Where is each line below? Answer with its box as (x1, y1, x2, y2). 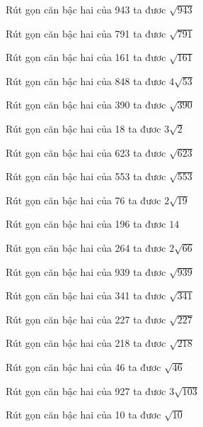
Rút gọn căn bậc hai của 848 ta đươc (6, 73, 166, 88)
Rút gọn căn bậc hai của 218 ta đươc (6, 335, 166, 350)
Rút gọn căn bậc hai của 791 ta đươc (6, 26, 166, 40)
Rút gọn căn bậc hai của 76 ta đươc (6, 192, 161, 207)
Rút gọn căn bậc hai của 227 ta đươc (6, 311, 166, 326)
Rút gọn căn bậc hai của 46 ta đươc (6, 359, 161, 374)
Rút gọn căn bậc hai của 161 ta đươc (6, 50, 166, 65)
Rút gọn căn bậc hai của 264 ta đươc (6, 240, 166, 255)
